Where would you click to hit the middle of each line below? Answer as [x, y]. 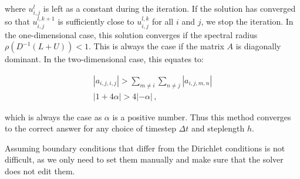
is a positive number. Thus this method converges [202, 116]
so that [17, 21]
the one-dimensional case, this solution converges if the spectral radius [131, 34]
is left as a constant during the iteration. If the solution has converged [169, 8]
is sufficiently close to [96, 21]
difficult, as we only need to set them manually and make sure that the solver [144, 159]
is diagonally [258, 46]
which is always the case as [53, 116]
